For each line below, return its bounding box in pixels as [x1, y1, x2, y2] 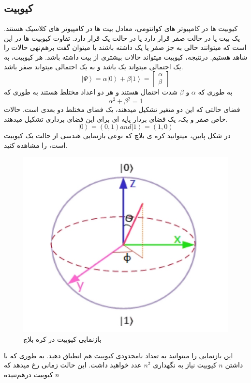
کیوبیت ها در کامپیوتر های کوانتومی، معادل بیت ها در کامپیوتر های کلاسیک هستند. [4, 23, 238, 33]
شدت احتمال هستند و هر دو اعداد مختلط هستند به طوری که [4, 87, 178, 97]
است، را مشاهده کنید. [4, 140, 68, 150]
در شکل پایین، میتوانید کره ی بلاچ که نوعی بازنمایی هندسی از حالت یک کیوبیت [4, 130, 231, 141]
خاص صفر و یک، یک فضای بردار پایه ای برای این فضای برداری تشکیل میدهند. [4, 113, 228, 124]
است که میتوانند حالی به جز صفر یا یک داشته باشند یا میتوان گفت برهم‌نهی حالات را [4, 42, 247, 52]
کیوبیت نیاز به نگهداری [153, 360, 217, 370]
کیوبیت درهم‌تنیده [4, 369, 53, 379]
